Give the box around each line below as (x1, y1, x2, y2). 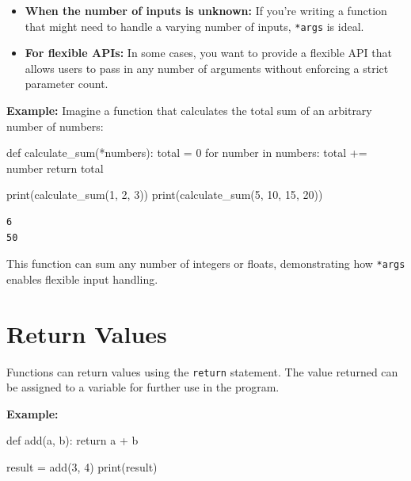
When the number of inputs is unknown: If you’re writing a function (25, 2, 387, 18)
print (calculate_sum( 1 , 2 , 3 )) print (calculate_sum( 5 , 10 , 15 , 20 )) (6, 186, 323, 203)
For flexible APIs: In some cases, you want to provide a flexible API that (25, 44, 392, 61)
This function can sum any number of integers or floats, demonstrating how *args (6, 255, 405, 272)
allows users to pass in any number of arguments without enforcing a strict (25, 59, 389, 76)
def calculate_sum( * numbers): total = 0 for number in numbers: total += (6, 144, 367, 161)
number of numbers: (6, 117, 104, 134)
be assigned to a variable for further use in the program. (6, 379, 280, 395)
